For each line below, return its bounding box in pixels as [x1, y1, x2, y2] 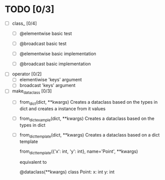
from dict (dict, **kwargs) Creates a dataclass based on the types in [19, 99, 158, 107]
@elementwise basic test [19, 30, 72, 36]
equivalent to [19, 159, 47, 165]
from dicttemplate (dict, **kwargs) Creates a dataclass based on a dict [19, 131, 160, 139]
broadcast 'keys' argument [19, 82, 76, 88]
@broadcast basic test [19, 40, 67, 47]
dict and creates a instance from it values [19, 106, 106, 112]
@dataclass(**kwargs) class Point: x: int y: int [19, 169, 115, 175]
